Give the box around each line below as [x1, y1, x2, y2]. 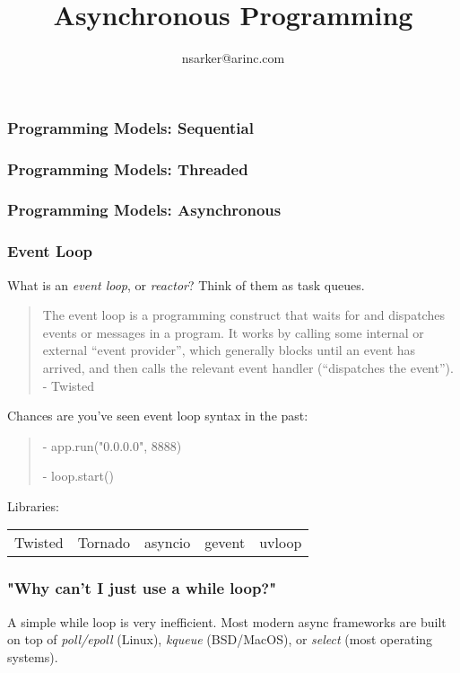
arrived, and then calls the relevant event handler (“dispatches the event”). [42, 358, 454, 376]
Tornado [77, 532, 131, 553]
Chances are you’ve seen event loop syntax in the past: [7, 406, 308, 425]
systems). [7, 647, 58, 666]
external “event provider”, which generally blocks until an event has [42, 341, 416, 359]
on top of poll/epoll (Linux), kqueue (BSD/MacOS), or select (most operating [7, 630, 433, 649]
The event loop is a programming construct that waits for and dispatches [42, 306, 445, 324]
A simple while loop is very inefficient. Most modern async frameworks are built [7, 612, 447, 631]
